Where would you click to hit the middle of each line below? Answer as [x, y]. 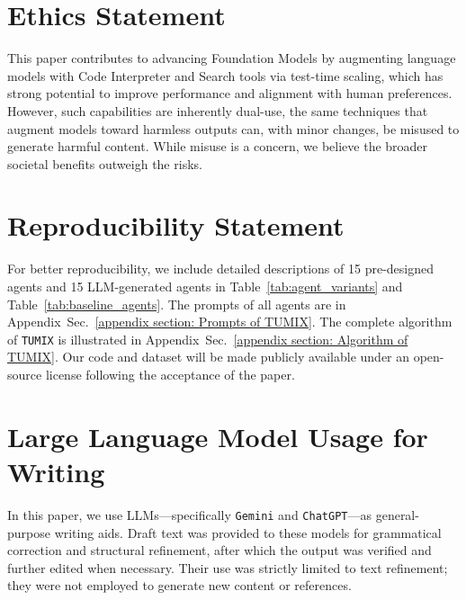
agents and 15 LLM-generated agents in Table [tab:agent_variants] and [205, 286]
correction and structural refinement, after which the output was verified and [220, 550]
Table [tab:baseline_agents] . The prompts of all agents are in [177, 304]
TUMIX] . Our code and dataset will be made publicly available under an [209, 357]
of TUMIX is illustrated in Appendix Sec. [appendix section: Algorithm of [208, 339]
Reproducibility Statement [176, 225]
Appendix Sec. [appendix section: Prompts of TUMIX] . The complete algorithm [230, 322]
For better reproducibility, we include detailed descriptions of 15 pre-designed [220, 269]
